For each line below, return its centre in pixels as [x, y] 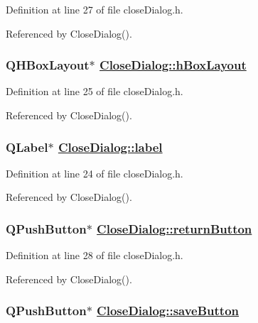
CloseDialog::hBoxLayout [173, 65]
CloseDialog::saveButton [168, 311]
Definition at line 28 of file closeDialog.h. [95, 255]
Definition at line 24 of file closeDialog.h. [95, 173]
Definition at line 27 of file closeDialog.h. [95, 9]
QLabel [27, 147]
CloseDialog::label [110, 147]
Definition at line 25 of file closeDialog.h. [95, 91]
